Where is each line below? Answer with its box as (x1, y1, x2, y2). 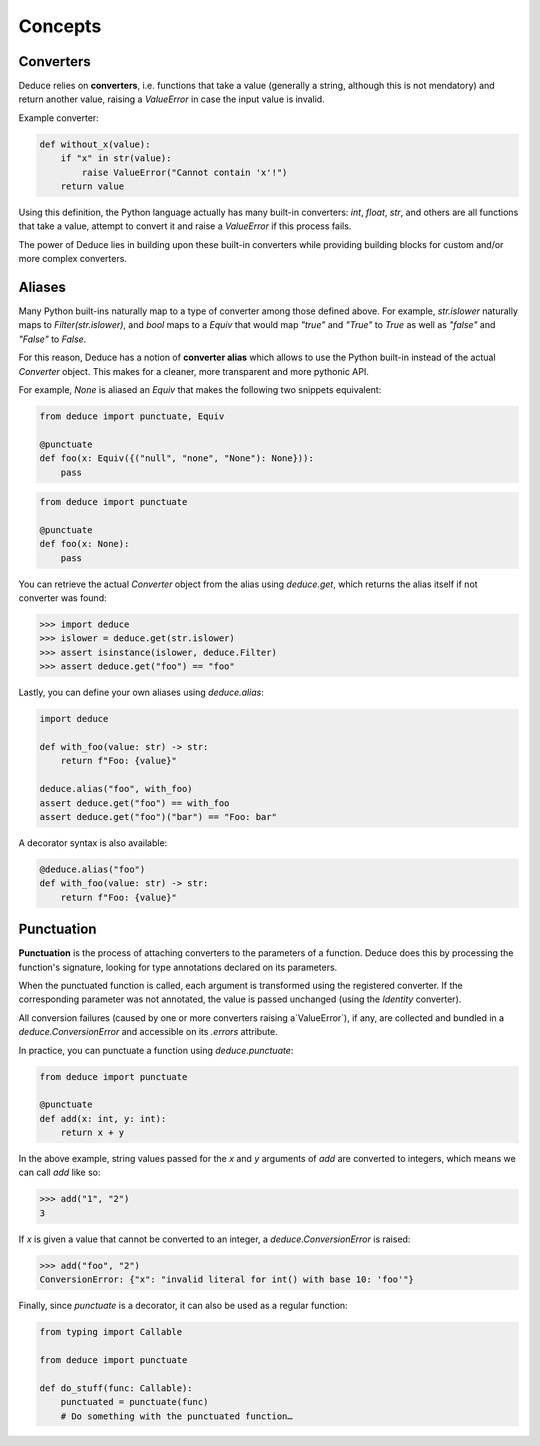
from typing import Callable (39, 1326, 183, 1338)
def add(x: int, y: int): (39, 1113, 167, 1124)
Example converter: (18, 111, 99, 124)
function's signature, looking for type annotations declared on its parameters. (18, 961, 338, 973)
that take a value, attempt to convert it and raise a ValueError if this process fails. (18, 220, 352, 232)
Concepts (18, 15, 102, 37)
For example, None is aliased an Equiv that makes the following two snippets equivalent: (18, 384, 382, 396)
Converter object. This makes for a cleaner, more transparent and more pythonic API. (18, 365, 369, 377)
